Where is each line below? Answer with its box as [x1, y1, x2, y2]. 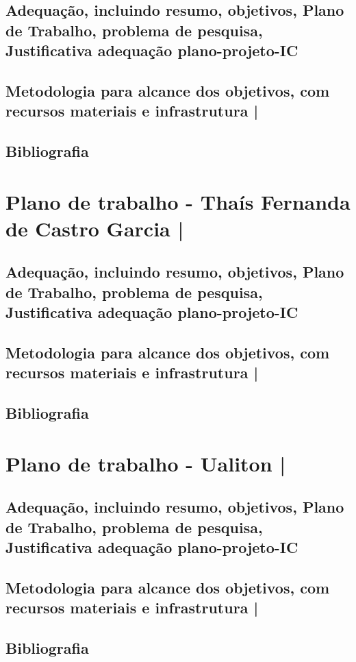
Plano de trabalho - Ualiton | [5, 449, 286, 477]
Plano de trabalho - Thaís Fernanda [5, 187, 351, 215]
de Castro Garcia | [5, 214, 184, 242]
